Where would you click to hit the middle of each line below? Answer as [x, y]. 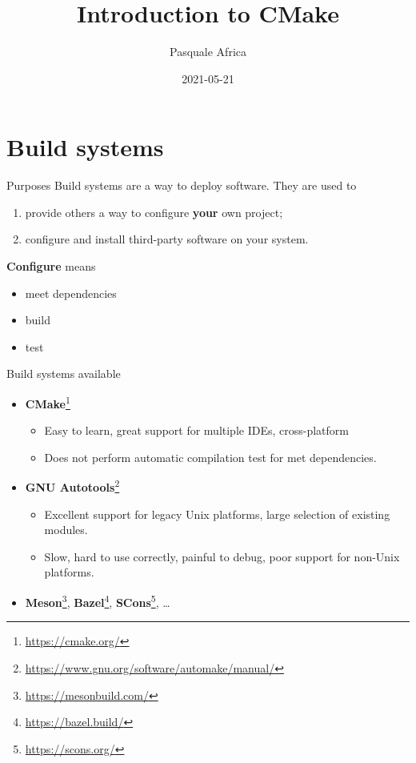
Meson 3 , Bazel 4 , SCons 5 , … [98, 601]
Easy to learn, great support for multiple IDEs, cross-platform [196, 430]
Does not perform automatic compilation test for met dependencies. [210, 457]
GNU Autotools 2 [72, 486]
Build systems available [64, 373]
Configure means [51, 266]
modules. [66, 530]
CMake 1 [48, 402]
